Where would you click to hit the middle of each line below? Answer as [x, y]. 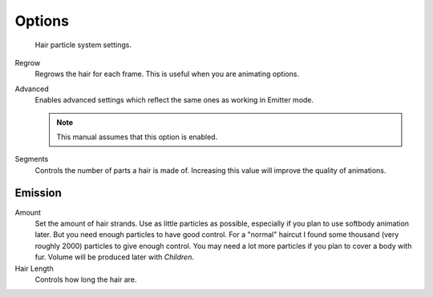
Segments [32, 159]
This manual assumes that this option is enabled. [137, 137]
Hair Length [34, 268]
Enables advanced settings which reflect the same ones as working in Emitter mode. [174, 100]
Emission [38, 193]
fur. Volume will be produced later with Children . [114, 257]
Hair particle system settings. [83, 45]
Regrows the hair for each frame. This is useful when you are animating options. [167, 74]
